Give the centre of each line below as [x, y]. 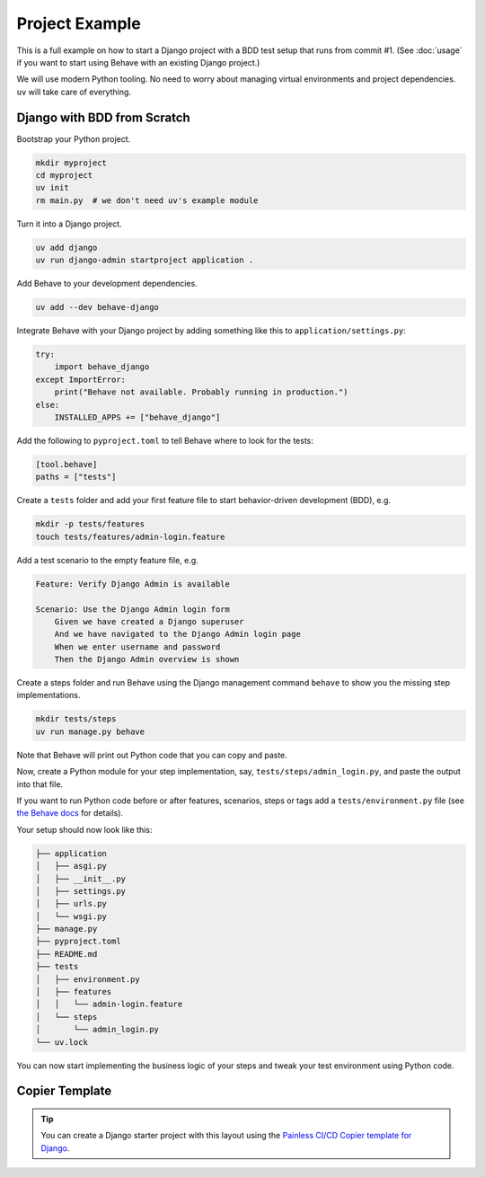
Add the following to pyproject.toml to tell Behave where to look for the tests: [165, 441]
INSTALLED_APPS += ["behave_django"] [137, 417]
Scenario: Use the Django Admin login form [133, 609]
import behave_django [102, 367]
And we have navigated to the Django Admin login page [177, 634]
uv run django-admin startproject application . [145, 260]
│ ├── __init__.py [80, 879]
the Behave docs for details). [70, 813]
